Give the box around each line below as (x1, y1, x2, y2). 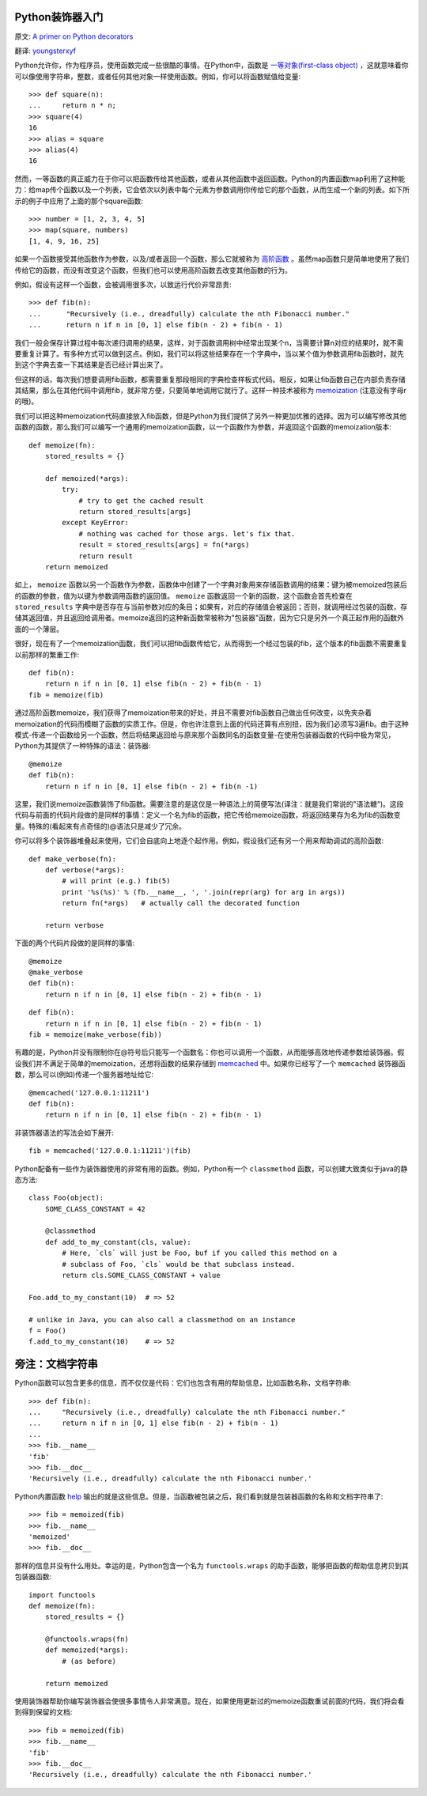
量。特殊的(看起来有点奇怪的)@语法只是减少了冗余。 (14, 821, 186, 830)
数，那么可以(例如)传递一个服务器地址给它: (14, 1070, 154, 1079)
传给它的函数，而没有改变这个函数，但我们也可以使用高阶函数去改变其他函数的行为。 (14, 265, 292, 274)
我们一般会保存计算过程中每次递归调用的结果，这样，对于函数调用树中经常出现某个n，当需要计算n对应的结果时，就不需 (14, 338, 404, 347)
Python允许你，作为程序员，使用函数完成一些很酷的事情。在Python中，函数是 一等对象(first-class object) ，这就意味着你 (14, 60, 409, 70)
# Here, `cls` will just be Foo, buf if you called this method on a (62, 1249, 338, 1257)
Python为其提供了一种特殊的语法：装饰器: (14, 741, 151, 751)
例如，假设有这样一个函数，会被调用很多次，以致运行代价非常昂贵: (14, 279, 232, 289)
